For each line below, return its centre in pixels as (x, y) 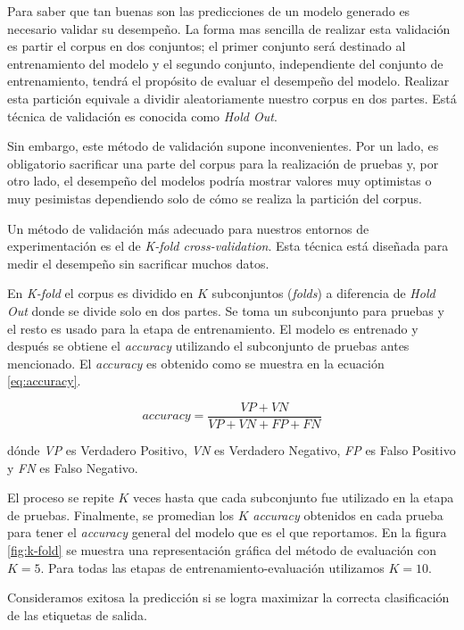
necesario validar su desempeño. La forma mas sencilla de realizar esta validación (229, 28)
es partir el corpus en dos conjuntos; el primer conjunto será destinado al (207, 46)
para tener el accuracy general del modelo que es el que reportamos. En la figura (227, 532)
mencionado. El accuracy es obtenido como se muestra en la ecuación (196, 363)
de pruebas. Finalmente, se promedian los (121, 514)
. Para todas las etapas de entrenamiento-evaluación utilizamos (212, 567)
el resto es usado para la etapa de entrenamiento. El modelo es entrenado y (213, 328)
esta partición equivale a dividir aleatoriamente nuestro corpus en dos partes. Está (232, 98)
